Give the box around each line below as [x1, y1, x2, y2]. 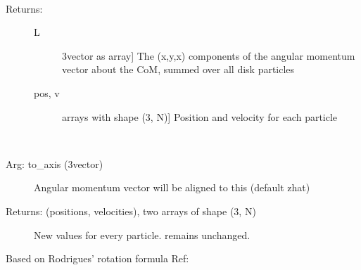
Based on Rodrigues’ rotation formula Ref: [6, 251, 189, 266]
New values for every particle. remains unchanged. [34, 227, 251, 242]
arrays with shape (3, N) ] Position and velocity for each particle [62, 109, 338, 124]
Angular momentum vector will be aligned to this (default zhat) [34, 180, 310, 195]
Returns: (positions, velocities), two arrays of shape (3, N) [6, 203, 256, 218]
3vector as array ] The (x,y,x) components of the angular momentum [62, 48, 355, 63]
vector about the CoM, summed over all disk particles [62, 62, 295, 77]
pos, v [34, 85, 60, 100]
